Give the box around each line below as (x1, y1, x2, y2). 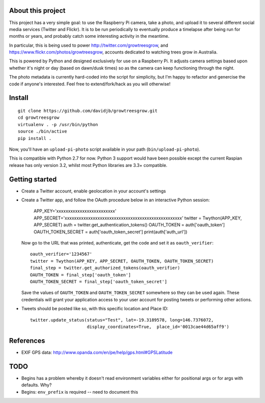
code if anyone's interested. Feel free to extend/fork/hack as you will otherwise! (9, 81, 171, 87)
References (9, 336, 45, 345)
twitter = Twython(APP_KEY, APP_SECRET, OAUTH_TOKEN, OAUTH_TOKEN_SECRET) (30, 258, 214, 264)
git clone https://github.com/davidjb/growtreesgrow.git (18, 108, 158, 114)
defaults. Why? (21, 382, 52, 388)
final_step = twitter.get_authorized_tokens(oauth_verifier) (30, 265, 180, 271)
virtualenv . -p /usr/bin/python (18, 122, 98, 127)
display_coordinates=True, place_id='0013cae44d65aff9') (86, 324, 230, 329)
